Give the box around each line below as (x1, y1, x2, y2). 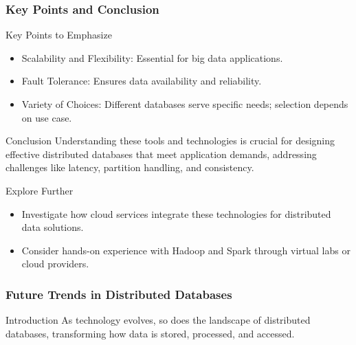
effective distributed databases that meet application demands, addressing (5, 146, 317, 161)
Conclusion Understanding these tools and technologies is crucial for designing (5, 133, 335, 148)
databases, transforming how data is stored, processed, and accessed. (5, 326, 295, 340)
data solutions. (21, 220, 84, 234)
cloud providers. (21, 256, 89, 271)
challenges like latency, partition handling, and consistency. (5, 160, 254, 175)
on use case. (21, 110, 72, 124)
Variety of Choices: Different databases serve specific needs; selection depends (21, 97, 348, 111)
